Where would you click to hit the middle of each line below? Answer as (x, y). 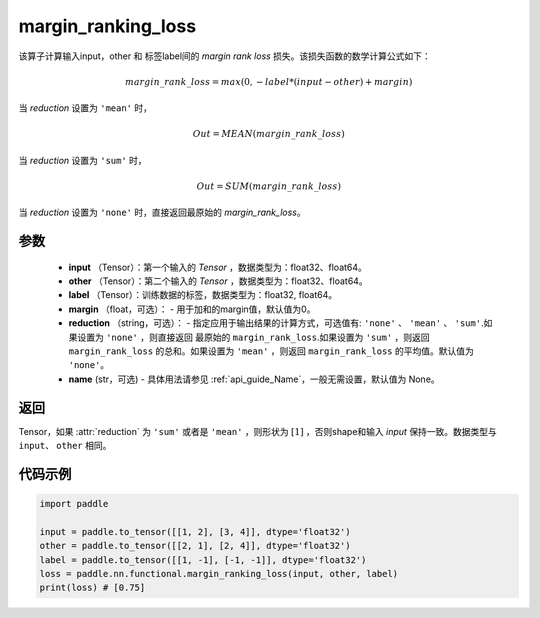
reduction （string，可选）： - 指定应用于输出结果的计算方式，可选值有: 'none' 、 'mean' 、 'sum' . (276, 323)
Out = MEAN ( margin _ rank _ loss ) (268, 134)
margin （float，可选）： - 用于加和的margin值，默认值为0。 (192, 309)
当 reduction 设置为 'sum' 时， (82, 160)
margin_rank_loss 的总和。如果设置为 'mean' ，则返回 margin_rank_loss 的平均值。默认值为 (271, 351)
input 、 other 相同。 (65, 446)
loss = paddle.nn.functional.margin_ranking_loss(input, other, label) (219, 574)
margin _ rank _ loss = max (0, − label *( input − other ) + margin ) (269, 81)
